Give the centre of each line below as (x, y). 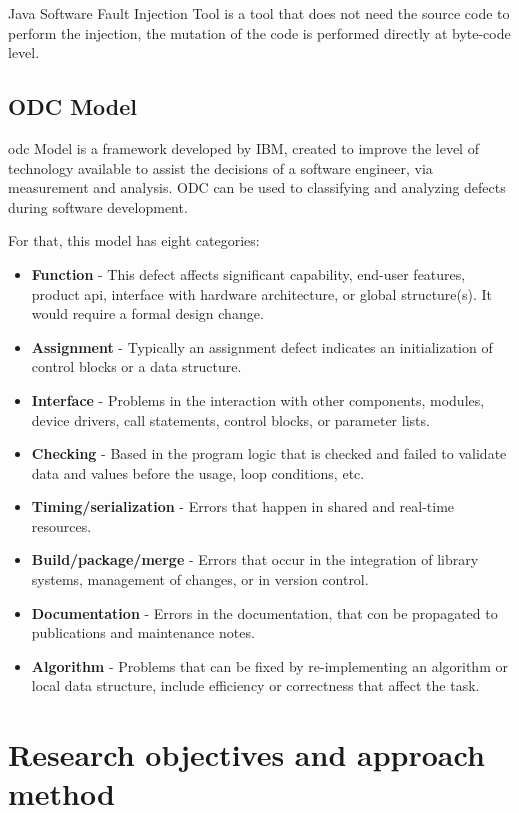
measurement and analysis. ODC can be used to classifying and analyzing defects (257, 187)
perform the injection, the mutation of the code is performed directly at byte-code (259, 32)
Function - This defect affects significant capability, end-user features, (248, 273)
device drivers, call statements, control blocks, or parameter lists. (230, 419)
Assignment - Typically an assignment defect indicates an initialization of (262, 346)
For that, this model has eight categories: (134, 240)
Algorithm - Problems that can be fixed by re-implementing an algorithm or (269, 665)
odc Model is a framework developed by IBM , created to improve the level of (243, 147)
